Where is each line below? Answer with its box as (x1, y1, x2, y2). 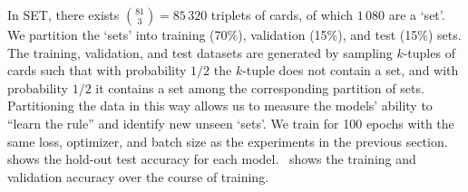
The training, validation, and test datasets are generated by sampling (7, 43, 393, 62)
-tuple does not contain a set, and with (242, 61, 459, 80)
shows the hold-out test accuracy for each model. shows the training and (7, 149, 416, 168)
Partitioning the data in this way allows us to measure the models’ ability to (7, 96, 433, 115)
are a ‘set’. (388, 5, 445, 24)
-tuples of (403, 43, 455, 62)
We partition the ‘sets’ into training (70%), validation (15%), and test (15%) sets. (7, 25, 462, 43)
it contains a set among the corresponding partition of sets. (95, 78, 424, 97)
